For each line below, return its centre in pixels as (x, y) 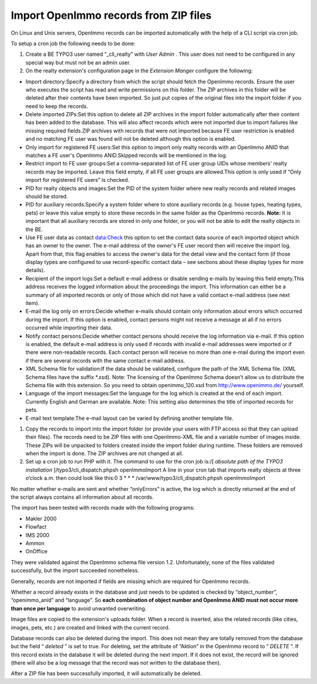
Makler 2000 (41, 519)
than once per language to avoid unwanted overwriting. (79, 608)
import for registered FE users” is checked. (77, 180)
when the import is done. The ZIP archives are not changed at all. (104, 453)
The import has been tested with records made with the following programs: (103, 508)
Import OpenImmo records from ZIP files (111, 15)
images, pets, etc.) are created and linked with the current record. (90, 627)
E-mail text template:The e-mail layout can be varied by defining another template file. (130, 418)
